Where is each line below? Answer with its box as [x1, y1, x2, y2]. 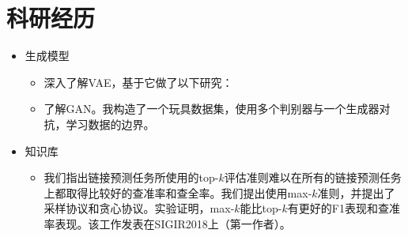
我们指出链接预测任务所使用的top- [43, 169, 219, 186]
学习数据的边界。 [66, 115, 155, 132]
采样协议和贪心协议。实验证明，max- [43, 200, 235, 216]
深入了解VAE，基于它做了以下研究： [43, 73, 233, 90]
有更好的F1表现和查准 [287, 200, 400, 216]
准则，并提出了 [317, 184, 395, 201]
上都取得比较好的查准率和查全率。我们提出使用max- [43, 184, 312, 201]
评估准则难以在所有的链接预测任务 [224, 169, 402, 186]
